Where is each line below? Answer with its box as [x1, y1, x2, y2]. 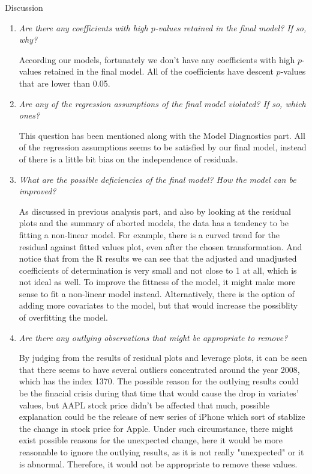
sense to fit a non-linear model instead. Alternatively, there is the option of [19, 287, 295, 300]
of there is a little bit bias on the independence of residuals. [19, 152, 238, 165]
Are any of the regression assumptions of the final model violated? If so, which [19, 97, 306, 109]
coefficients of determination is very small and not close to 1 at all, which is [19, 263, 297, 276]
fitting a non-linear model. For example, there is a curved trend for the [19, 228, 280, 241]
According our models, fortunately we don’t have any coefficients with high [19, 53, 295, 66]
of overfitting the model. [19, 311, 109, 324]
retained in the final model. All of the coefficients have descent [44, 65, 274, 78]
